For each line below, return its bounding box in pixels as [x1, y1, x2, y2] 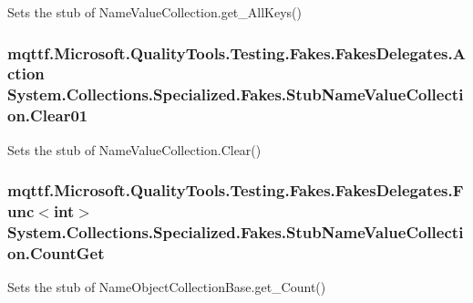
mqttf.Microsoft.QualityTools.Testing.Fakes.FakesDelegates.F [7, 179, 464, 202]
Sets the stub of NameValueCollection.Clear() [7, 140, 262, 159]
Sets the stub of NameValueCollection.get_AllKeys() [7, 3, 303, 21]
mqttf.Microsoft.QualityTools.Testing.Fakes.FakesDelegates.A [7, 41, 466, 64]
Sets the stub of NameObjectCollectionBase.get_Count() [7, 277, 326, 297]
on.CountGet [7, 241, 105, 264]
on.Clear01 [7, 104, 88, 127]
